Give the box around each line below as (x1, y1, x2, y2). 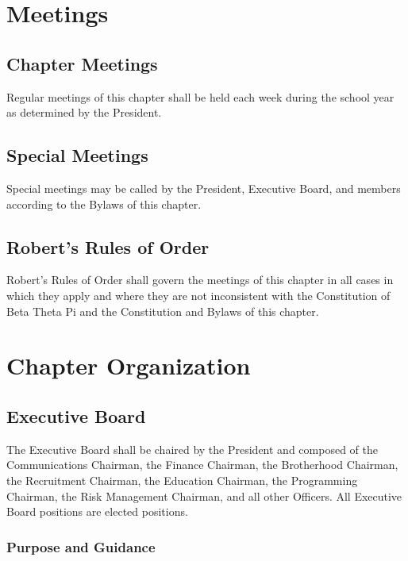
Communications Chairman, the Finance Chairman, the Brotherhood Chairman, (6, 456, 398, 473)
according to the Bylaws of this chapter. (6, 195, 202, 212)
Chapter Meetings (6, 51, 158, 75)
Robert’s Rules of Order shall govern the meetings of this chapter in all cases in (6, 271, 394, 288)
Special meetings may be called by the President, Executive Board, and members (6, 179, 401, 196)
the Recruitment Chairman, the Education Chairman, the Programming (6, 471, 358, 488)
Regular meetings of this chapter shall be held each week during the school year (6, 88, 395, 105)
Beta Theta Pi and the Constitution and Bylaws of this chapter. (6, 302, 319, 319)
